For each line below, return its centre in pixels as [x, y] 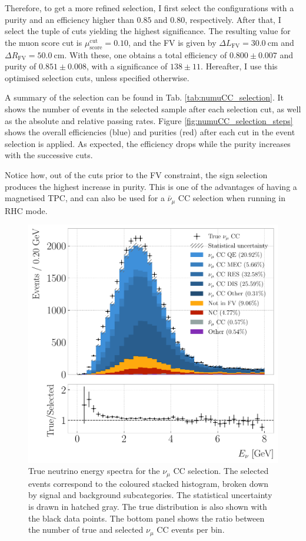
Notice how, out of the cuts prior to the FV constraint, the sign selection [136, 174]
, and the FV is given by [172, 42]
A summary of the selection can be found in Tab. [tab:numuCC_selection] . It [144, 97]
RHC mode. [26, 210]
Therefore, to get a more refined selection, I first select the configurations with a [149, 8]
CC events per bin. [191, 530]
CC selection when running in [232, 198]
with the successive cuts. [49, 155]
